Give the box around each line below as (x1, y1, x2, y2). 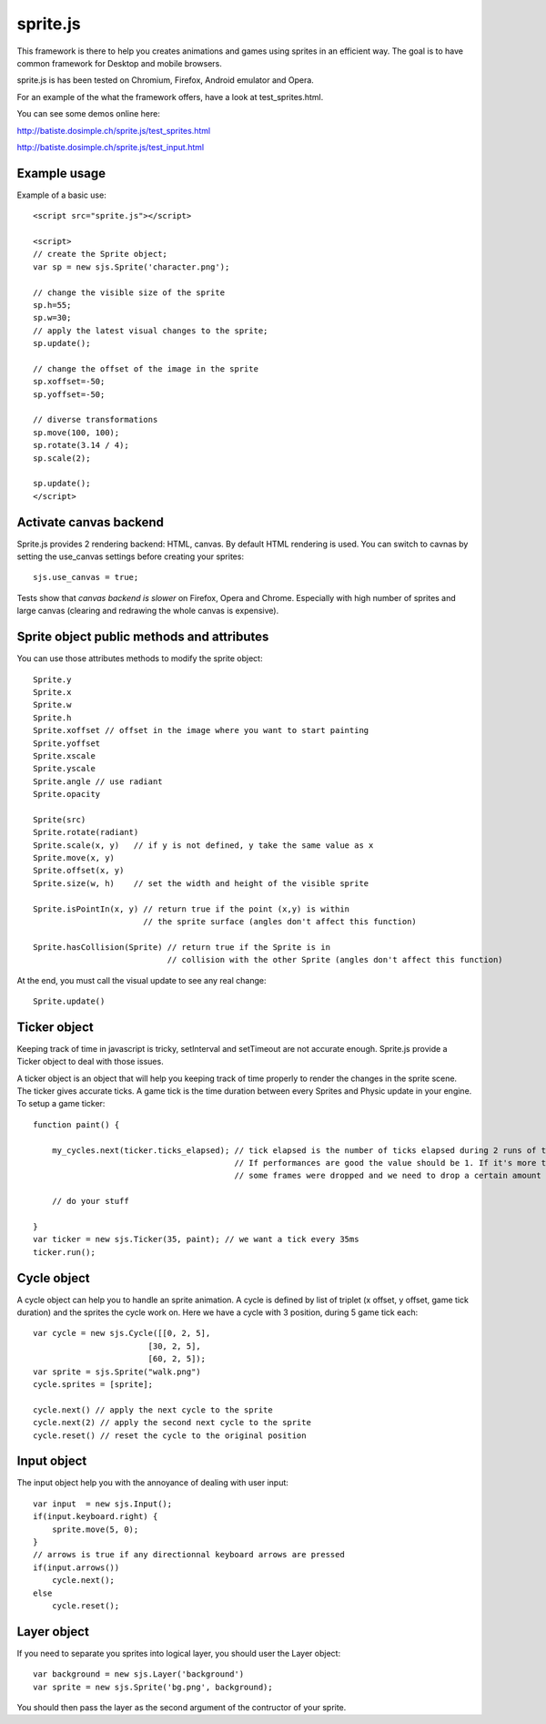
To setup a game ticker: (16, 1098, 106, 1109)
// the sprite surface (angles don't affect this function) (142, 916, 418, 926)
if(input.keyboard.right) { (33, 1512, 158, 1522)
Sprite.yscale (33, 763, 96, 774)
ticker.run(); (33, 1247, 96, 1257)
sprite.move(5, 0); (51, 1524, 139, 1535)
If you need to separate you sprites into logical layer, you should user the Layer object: (16, 1647, 341, 1658)
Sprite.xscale (33, 750, 96, 760)
